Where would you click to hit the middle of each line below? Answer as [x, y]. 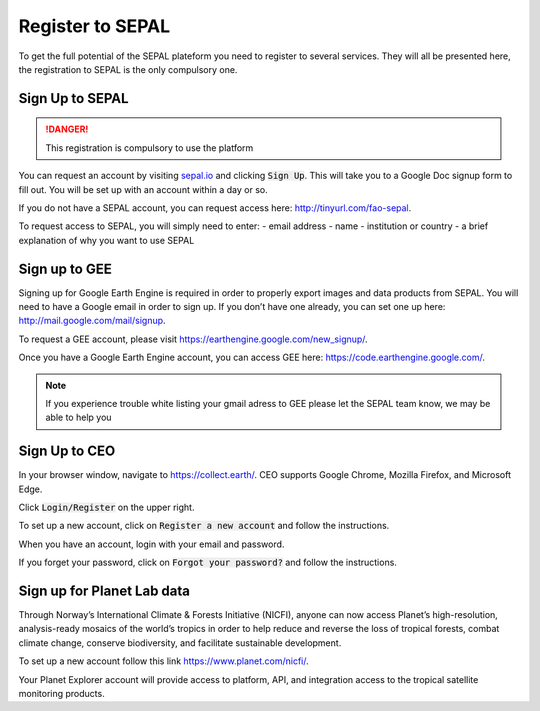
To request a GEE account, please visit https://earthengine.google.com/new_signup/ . [193, 339]
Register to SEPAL [94, 26]
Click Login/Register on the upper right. [106, 507]
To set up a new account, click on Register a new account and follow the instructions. [204, 526]
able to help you [78, 417]
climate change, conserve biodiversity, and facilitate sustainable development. [180, 642]
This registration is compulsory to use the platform [149, 147]
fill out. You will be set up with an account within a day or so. [143, 189]
